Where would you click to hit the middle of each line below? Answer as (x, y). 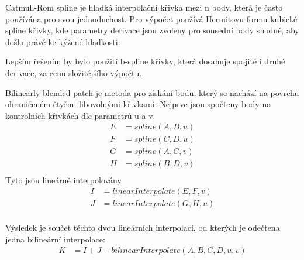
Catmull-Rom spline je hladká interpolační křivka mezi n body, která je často (144, 7)
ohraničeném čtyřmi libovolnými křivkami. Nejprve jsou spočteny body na (138, 104)
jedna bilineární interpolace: (55, 239)
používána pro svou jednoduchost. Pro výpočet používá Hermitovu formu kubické (151, 18)
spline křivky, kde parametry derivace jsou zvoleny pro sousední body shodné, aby (152, 30)
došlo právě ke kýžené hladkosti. (63, 41)
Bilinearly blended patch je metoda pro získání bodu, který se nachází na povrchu (152, 92)
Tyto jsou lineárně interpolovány (63, 179)
